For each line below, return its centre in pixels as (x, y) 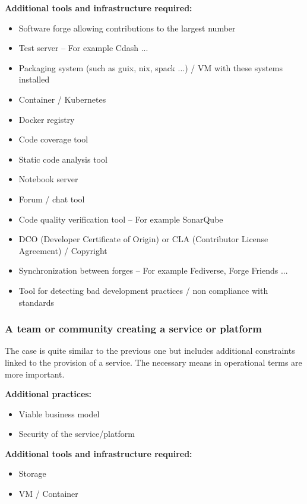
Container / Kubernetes (62, 99)
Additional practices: (48, 394)
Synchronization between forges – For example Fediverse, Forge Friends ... (153, 270)
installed (34, 79)
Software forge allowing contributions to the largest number (127, 28)
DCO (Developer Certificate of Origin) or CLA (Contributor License (143, 239)
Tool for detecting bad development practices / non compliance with (143, 290)
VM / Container (48, 494)
